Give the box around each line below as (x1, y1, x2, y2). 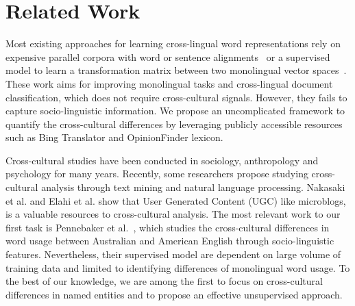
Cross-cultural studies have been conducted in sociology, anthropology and (5, 153, 319, 167)
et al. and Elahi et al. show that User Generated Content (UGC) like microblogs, (5, 193, 346, 207)
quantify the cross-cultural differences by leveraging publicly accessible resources (5, 116, 343, 131)
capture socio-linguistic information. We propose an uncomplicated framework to (5, 103, 345, 118)
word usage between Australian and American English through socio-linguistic (5, 233, 334, 248)
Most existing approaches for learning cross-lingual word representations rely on (5, 36, 341, 51)
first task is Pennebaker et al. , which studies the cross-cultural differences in (5, 220, 330, 234)
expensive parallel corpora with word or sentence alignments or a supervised (5, 49, 330, 64)
